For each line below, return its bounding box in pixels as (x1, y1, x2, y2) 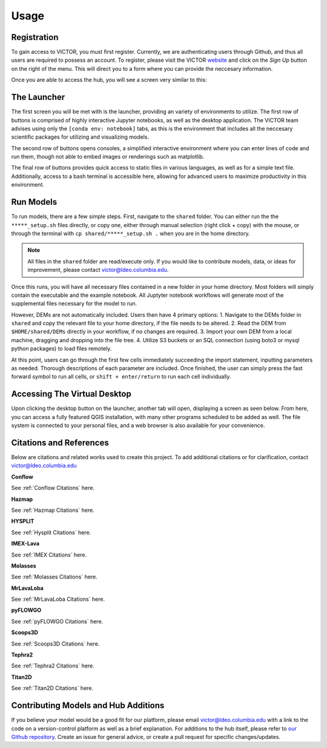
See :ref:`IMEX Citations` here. (11, 551, 87, 558)
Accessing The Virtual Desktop (11, 389, 131, 399)
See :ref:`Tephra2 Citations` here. (11, 662, 95, 669)
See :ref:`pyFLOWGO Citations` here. (11, 618, 104, 625)
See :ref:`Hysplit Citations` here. (11, 529, 91, 536)
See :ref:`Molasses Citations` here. (11, 573, 98, 581)
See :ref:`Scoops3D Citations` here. (11, 640, 100, 647)
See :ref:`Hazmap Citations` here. (11, 506, 95, 514)
